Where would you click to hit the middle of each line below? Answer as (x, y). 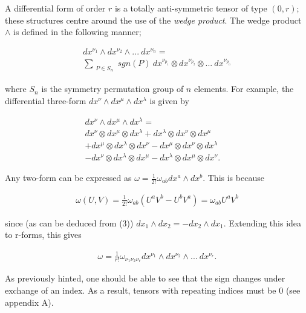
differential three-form (46, 100)
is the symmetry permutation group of (112, 89)
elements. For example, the (244, 89)
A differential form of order (55, 8)
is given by (169, 100)
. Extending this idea (262, 222)
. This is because (233, 178)
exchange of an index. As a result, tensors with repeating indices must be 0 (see (153, 290)
